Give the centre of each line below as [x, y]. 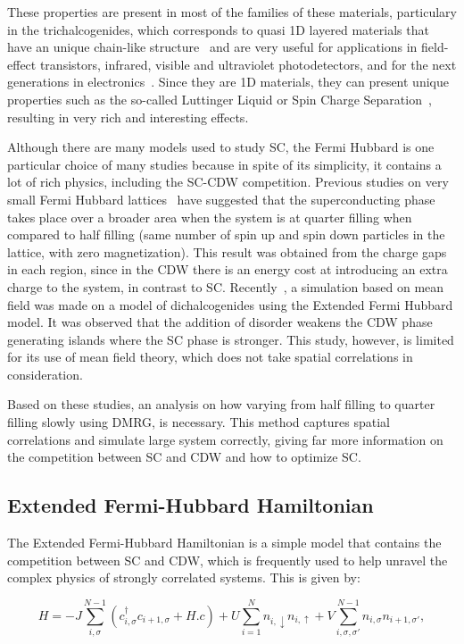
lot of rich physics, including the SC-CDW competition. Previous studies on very [228, 182]
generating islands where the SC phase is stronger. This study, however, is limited [231, 339]
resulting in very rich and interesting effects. [128, 117]
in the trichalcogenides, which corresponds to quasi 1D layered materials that [218, 29]
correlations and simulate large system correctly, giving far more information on [225, 439]
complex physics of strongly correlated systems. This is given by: [184, 577]
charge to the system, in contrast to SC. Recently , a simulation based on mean [226, 286]
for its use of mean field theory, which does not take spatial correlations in [210, 357]
